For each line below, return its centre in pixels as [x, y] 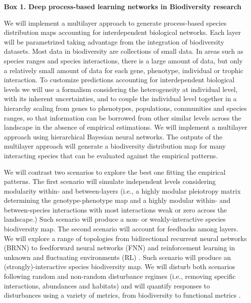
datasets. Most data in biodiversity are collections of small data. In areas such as [124, 51]
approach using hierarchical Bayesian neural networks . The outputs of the [113, 136]
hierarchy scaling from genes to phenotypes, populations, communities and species [125, 108]
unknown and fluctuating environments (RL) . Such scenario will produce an [118, 257]
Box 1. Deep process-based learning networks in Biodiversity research [123, 6]
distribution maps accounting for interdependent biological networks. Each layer [122, 32]
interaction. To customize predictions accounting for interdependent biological [119, 80]
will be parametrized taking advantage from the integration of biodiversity [114, 41]
